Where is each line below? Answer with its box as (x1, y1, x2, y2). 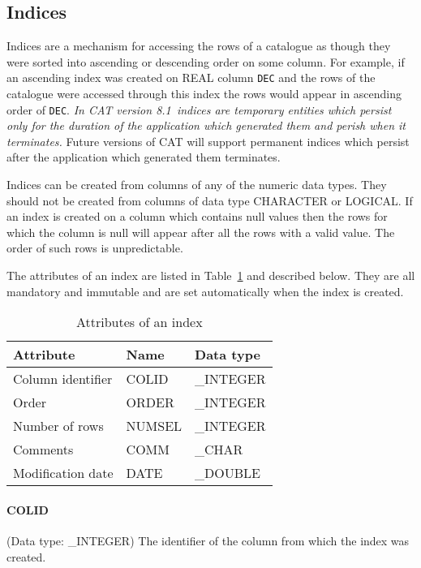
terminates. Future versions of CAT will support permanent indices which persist (6, 132, 410, 149)
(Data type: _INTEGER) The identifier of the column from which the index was (6, 532, 410, 549)
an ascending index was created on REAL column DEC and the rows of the (6, 69, 376, 86)
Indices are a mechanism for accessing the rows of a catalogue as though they (6, 37, 391, 54)
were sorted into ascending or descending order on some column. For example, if (6, 53, 405, 70)
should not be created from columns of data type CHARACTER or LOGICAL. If (6, 191, 413, 209)
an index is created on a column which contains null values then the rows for (6, 208, 388, 225)
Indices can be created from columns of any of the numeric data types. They (6, 176, 387, 193)
